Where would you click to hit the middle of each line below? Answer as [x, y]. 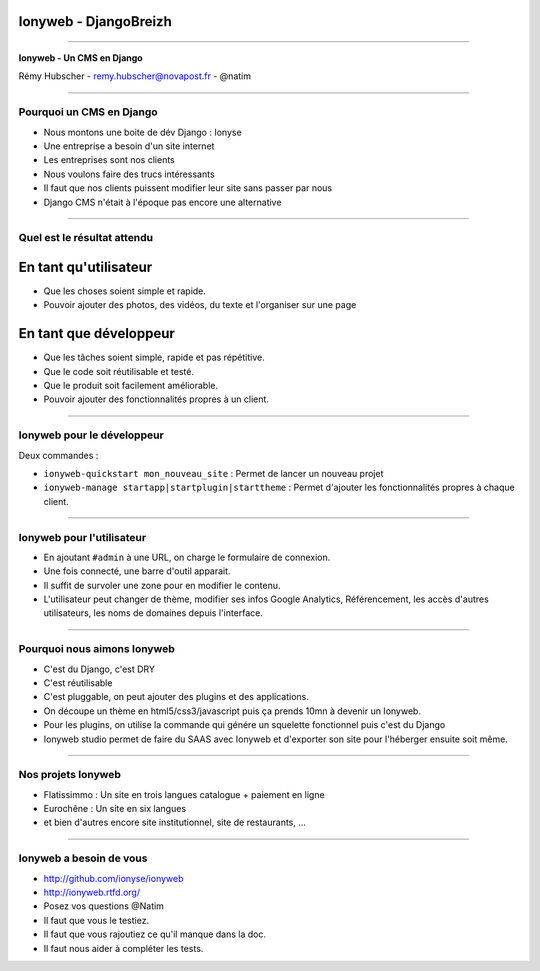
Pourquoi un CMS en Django [88, 112]
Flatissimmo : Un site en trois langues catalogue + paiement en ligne [184, 794]
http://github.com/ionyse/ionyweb [113, 878]
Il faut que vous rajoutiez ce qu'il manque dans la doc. [155, 934]
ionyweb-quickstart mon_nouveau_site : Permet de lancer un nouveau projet [213, 473]
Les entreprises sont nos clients [109, 160]
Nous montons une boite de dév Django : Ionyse [142, 132]
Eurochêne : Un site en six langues [115, 809]
